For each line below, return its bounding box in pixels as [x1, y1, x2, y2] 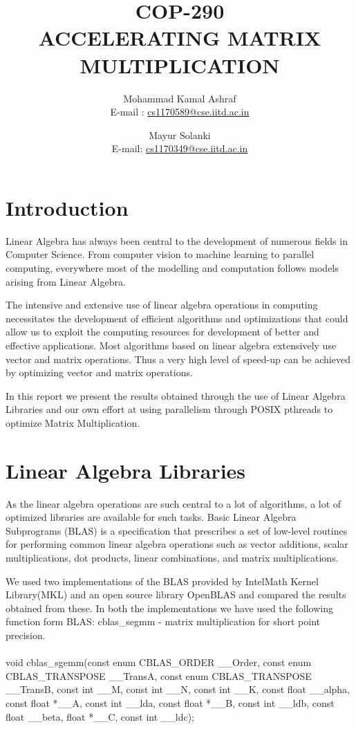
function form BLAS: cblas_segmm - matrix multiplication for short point [6, 614, 321, 629]
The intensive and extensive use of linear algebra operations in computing [6, 297, 318, 312]
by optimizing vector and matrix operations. [6, 365, 193, 380]
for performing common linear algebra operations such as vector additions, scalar [6, 537, 348, 551]
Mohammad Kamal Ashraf [123, 91, 236, 105]
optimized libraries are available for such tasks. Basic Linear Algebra [6, 510, 297, 524]
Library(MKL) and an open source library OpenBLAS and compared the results [6, 587, 346, 602]
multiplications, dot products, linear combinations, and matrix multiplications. [6, 551, 339, 565]
